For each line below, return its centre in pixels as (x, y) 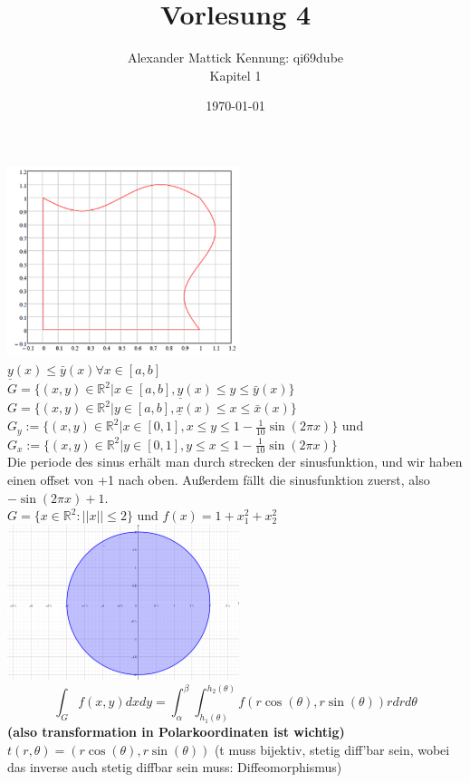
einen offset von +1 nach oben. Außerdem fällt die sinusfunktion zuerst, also (219, 479)
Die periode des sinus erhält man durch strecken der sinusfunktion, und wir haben (235, 462)
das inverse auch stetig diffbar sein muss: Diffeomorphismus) (175, 767)
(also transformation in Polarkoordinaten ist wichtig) (176, 732)
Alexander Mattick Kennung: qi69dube (235, 58)
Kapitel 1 (235, 75)
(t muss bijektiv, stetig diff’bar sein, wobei (332, 749)
